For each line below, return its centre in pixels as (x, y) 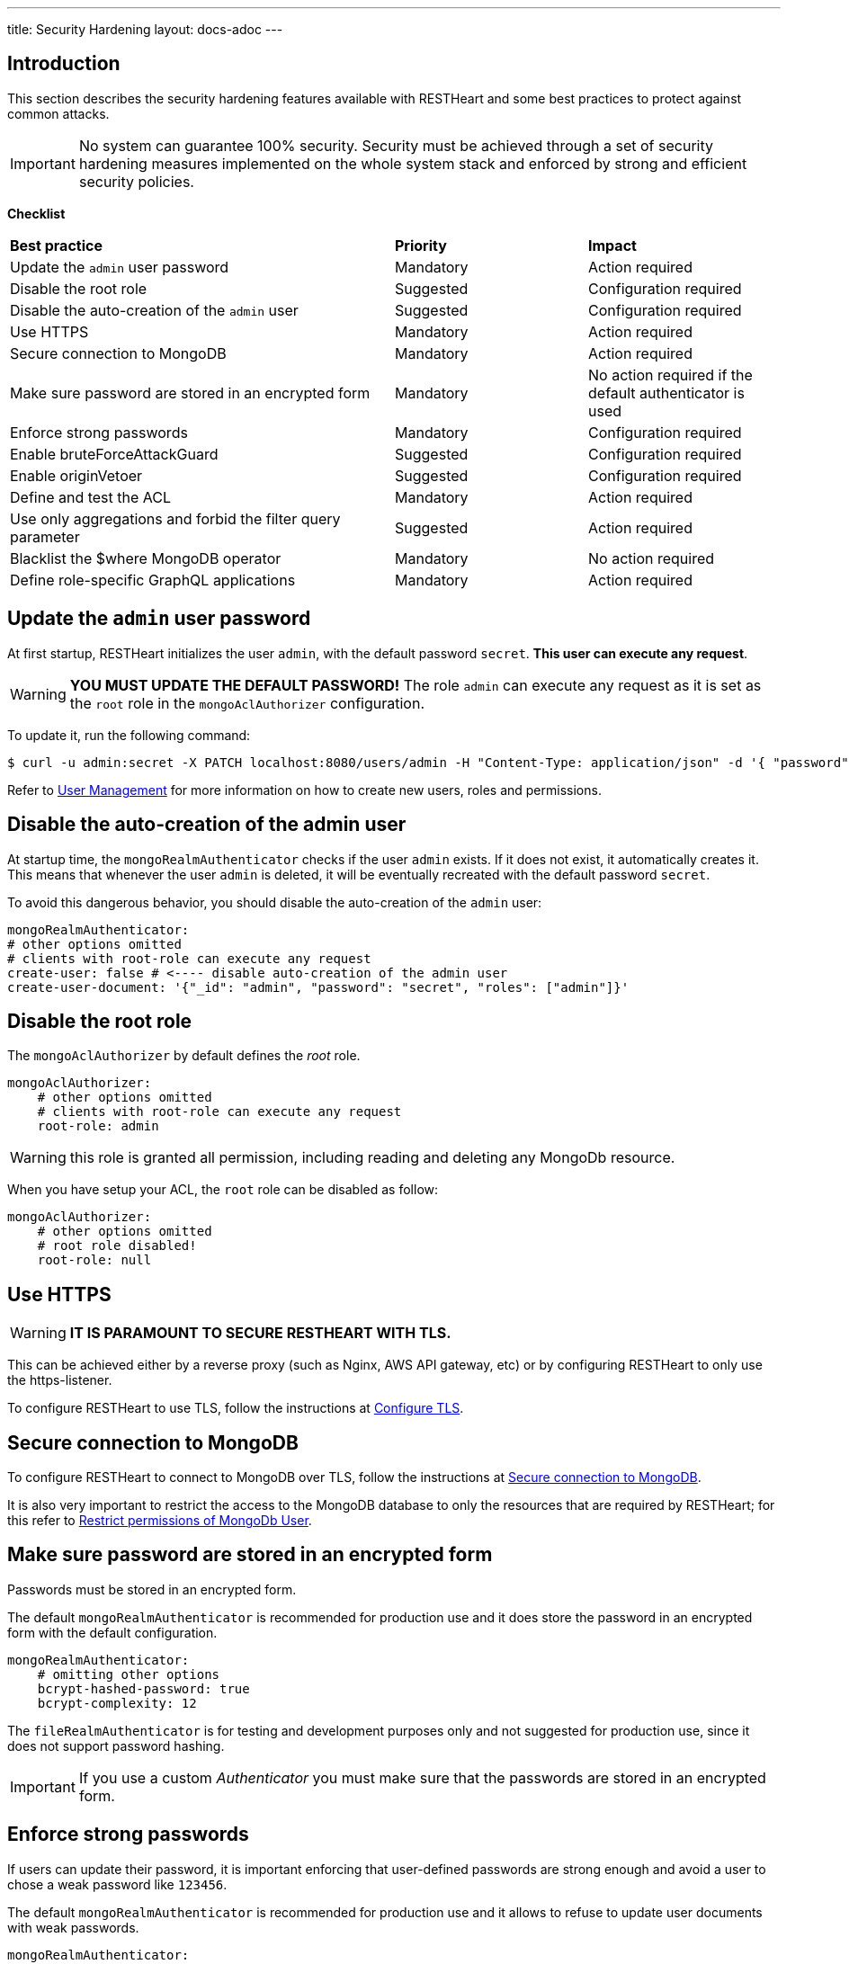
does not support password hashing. (116, 1745)
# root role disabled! (117, 1246)
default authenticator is (666, 393)
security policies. (136, 181)
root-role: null (94, 1260)
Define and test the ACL (91, 497)
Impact (612, 245)
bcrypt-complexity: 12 (117, 1703)
